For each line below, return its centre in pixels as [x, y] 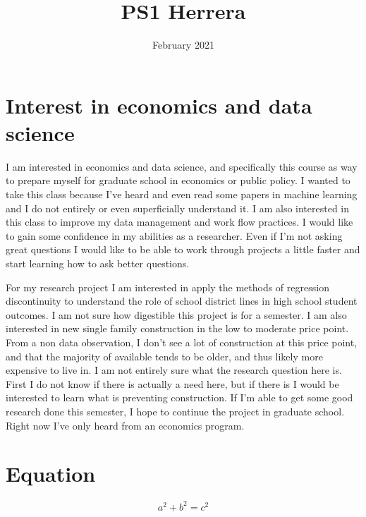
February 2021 [183, 45]
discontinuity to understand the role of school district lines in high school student [182, 301]
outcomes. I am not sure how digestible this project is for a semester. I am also [176, 314]
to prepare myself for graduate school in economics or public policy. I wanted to [178, 180]
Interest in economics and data [159, 105]
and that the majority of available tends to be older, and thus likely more [164, 356]
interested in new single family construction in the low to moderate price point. [177, 328]
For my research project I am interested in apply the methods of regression [167, 287]
